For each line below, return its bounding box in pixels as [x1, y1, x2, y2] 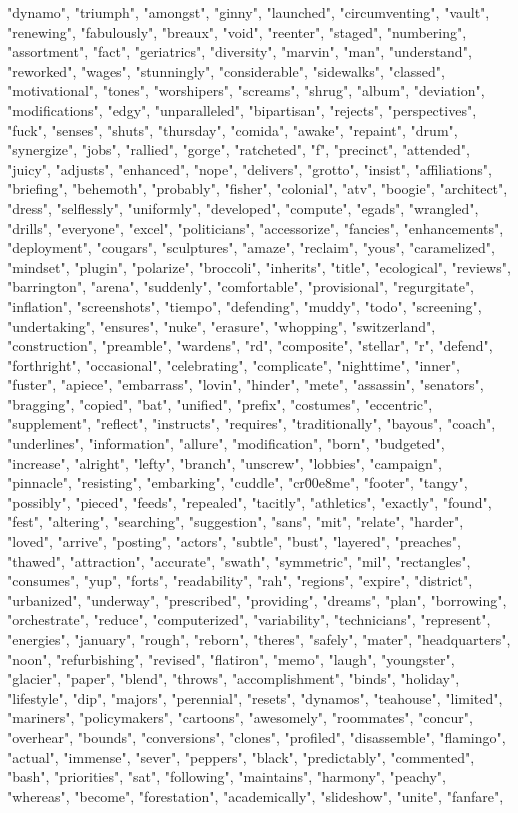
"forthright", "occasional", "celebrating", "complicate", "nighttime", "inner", [7, 354, 460, 375]
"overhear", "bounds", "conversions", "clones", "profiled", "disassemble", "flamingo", [7, 726, 506, 747]
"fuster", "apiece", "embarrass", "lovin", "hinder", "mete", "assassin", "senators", [7, 374, 484, 395]
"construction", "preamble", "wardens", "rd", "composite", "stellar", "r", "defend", [7, 335, 493, 356]
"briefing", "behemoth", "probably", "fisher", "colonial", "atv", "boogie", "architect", [7, 178, 508, 199]
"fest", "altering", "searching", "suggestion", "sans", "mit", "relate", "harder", [7, 511, 464, 532]
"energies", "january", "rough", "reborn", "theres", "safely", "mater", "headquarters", [7, 629, 511, 649]
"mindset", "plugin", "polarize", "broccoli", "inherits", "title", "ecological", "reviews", [7, 256, 511, 277]
